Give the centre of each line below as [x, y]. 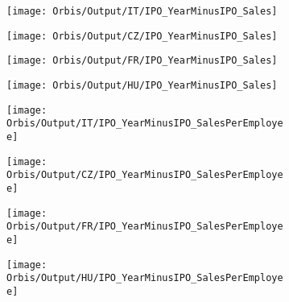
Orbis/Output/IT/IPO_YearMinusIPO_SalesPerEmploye [145, 124]
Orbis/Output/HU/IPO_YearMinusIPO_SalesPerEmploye [145, 278]
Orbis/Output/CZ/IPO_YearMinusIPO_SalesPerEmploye [145, 175]
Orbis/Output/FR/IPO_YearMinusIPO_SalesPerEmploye [145, 227]
